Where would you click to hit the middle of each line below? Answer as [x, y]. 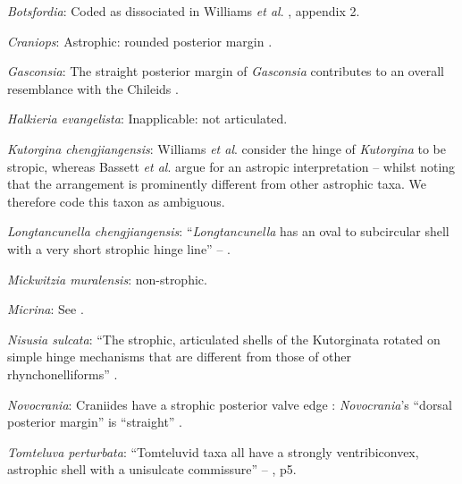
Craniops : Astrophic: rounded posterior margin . [140, 41]
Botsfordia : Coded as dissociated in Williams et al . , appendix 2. [184, 11]
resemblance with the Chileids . [93, 88]
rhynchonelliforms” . [63, 374]
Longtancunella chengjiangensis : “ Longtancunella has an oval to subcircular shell [228, 231]
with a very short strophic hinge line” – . [119, 248]
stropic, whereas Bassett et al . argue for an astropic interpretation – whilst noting [231, 166]
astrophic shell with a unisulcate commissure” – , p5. [152, 469]
